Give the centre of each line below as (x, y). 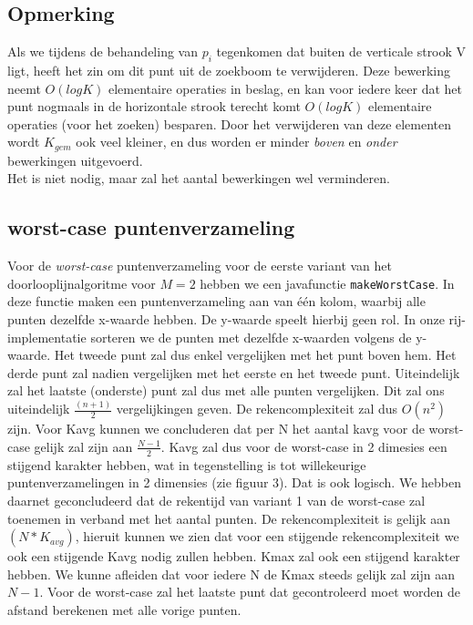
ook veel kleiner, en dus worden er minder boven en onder (236, 142)
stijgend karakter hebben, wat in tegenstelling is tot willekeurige (187, 464)
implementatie (47, 337)
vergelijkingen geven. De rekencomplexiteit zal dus (257, 409)
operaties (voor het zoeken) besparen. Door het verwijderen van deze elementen (230, 123)
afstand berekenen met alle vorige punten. (124, 609)
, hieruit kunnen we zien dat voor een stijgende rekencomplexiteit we (267, 536)
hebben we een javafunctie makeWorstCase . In (327, 283)
